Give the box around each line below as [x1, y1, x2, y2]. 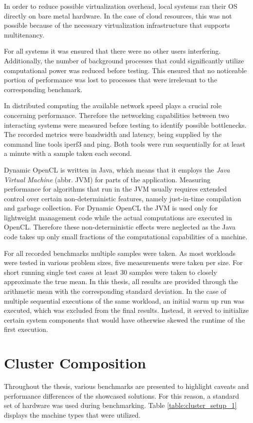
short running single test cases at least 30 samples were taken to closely [4, 267, 217, 277]
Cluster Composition [4, 353, 146, 373]
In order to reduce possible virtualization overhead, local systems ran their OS [4, 1, 237, 11]
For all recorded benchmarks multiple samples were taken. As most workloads [4, 248, 236, 258]
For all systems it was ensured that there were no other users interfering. [4, 46, 221, 56]
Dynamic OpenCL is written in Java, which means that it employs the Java [4, 164, 230, 174]
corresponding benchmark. [4, 84, 83, 94]
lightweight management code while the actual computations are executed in [4, 212, 232, 222]
